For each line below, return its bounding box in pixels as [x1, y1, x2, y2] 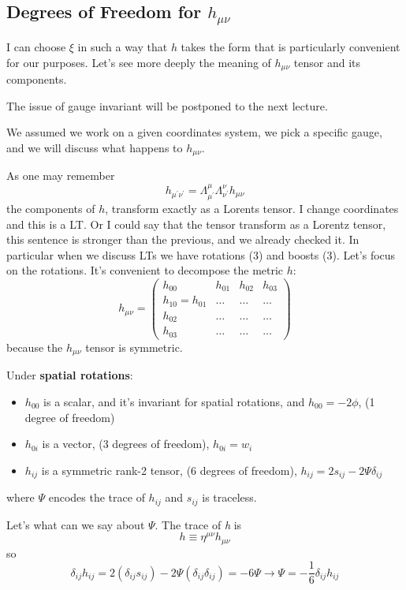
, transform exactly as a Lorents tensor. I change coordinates [105, 200, 399, 216]
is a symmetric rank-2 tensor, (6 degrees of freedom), [41, 461, 297, 478]
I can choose [6, 38, 66, 54]
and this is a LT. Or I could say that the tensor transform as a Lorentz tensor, [6, 215, 386, 232]
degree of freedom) [24, 409, 115, 425]
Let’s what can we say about [6, 516, 145, 532]
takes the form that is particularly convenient [181, 38, 400, 54]
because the [6, 338, 63, 355]
